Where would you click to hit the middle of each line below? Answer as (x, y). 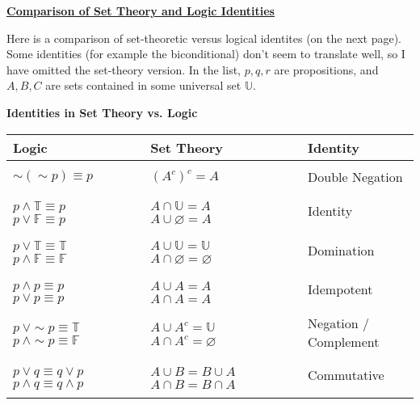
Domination (341, 250)
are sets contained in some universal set (143, 85)
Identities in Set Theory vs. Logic (102, 112)
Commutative (346, 375)
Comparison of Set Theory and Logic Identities (141, 11)
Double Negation (355, 176)
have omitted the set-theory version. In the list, (124, 69)
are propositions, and (326, 69)
